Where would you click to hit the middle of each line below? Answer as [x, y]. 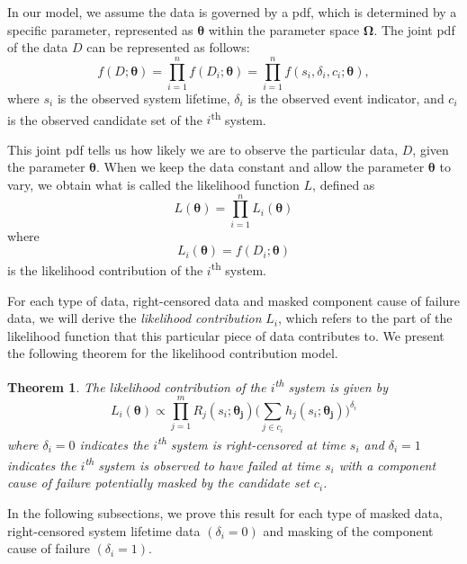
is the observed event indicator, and [346, 98]
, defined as [344, 184]
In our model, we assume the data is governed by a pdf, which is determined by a [232, 12]
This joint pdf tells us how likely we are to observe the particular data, [203, 149]
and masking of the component [348, 530]
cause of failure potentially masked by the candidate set [158, 483]
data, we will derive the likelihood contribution [135, 318]
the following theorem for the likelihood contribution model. [173, 353]
